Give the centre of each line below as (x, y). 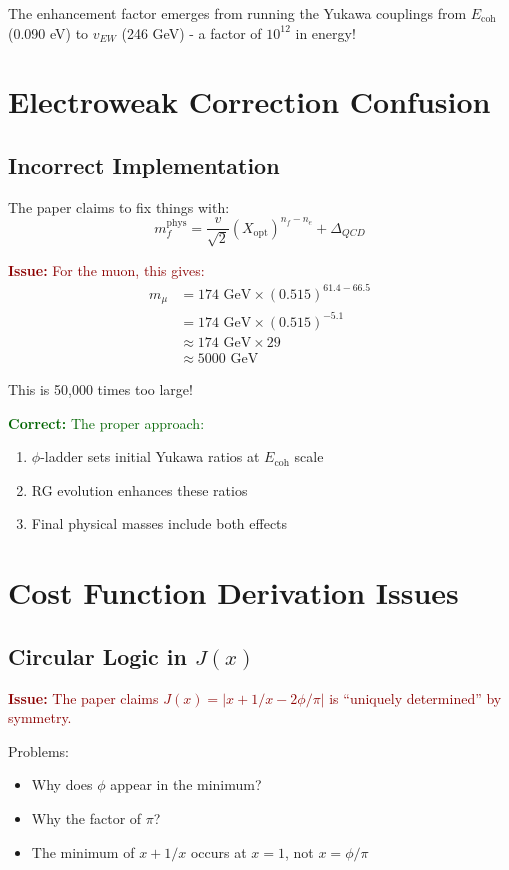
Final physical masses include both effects (159, 523)
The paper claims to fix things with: (119, 206)
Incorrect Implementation (144, 164)
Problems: (38, 750)
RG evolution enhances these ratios (139, 489)
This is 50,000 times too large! (100, 389)
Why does (62, 784)
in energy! (325, 32)
